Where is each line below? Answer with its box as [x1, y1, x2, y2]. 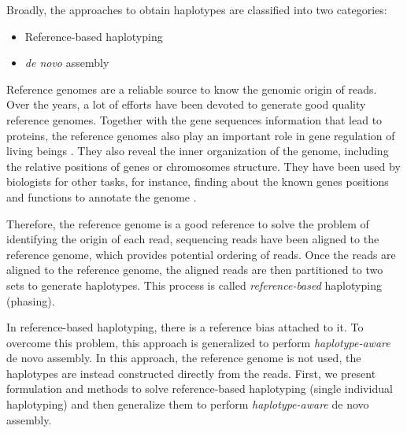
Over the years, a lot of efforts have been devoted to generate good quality [6, 96, 366, 113]
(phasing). [6, 292, 55, 309]
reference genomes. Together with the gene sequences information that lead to [6, 111, 383, 128]
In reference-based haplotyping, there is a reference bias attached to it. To [6, 319, 364, 335]
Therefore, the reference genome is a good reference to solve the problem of [6, 215, 369, 231]
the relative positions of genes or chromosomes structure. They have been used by [6, 157, 401, 174]
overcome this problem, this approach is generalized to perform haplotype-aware [6, 334, 390, 350]
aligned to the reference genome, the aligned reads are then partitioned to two [6, 261, 383, 278]
